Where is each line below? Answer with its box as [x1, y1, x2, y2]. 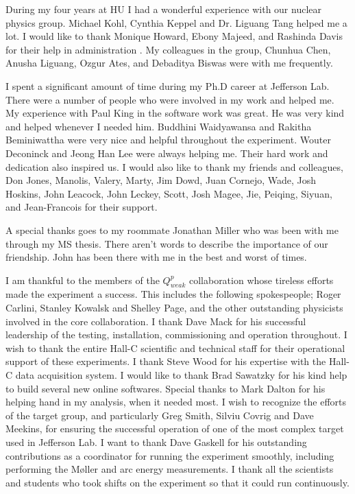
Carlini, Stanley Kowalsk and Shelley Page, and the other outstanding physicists [5, 301, 343, 315]
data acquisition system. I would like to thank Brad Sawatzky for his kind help [15, 368, 347, 382]
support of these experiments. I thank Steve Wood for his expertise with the [5, 354, 326, 368]
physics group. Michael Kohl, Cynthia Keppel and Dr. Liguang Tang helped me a [5, 15, 347, 30]
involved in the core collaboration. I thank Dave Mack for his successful [5, 314, 306, 328]
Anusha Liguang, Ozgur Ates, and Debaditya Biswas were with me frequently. [5, 56, 333, 70]
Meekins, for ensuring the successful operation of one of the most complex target [5, 421, 344, 436]
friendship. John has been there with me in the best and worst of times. [5, 250, 307, 264]
